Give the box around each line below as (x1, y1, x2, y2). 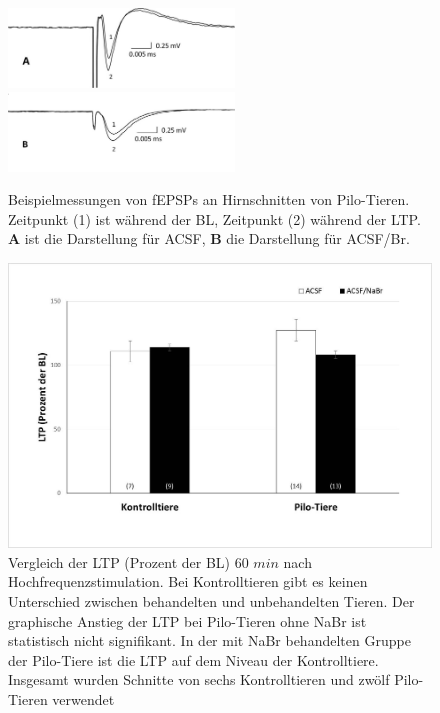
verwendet (52, 688, 115, 709)
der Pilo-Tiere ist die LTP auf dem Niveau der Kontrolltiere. (8, 649, 379, 670)
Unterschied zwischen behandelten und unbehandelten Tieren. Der (8, 591, 415, 612)
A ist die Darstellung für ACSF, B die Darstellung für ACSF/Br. (8, 228, 410, 249)
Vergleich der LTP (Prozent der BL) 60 (8, 551, 249, 572)
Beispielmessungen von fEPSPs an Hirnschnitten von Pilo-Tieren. (8, 189, 410, 210)
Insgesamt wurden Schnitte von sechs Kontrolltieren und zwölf (8, 669, 390, 690)
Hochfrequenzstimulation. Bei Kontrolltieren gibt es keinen (8, 571, 368, 592)
